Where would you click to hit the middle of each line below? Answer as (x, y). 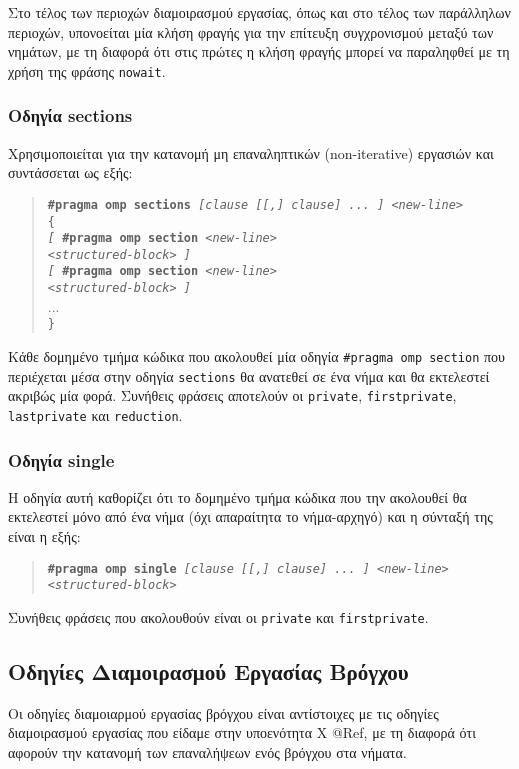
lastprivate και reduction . (95, 415)
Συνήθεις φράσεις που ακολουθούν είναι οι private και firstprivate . (218, 616)
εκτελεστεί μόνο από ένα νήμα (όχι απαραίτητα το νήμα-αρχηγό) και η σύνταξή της (250, 516)
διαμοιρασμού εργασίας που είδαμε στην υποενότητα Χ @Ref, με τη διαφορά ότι (242, 732)
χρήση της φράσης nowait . (87, 70)
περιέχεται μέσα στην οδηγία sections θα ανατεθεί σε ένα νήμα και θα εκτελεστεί (249, 375)
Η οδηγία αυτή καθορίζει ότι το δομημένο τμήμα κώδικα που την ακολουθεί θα (237, 496)
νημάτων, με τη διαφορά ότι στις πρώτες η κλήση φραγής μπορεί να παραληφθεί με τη (259, 51)
